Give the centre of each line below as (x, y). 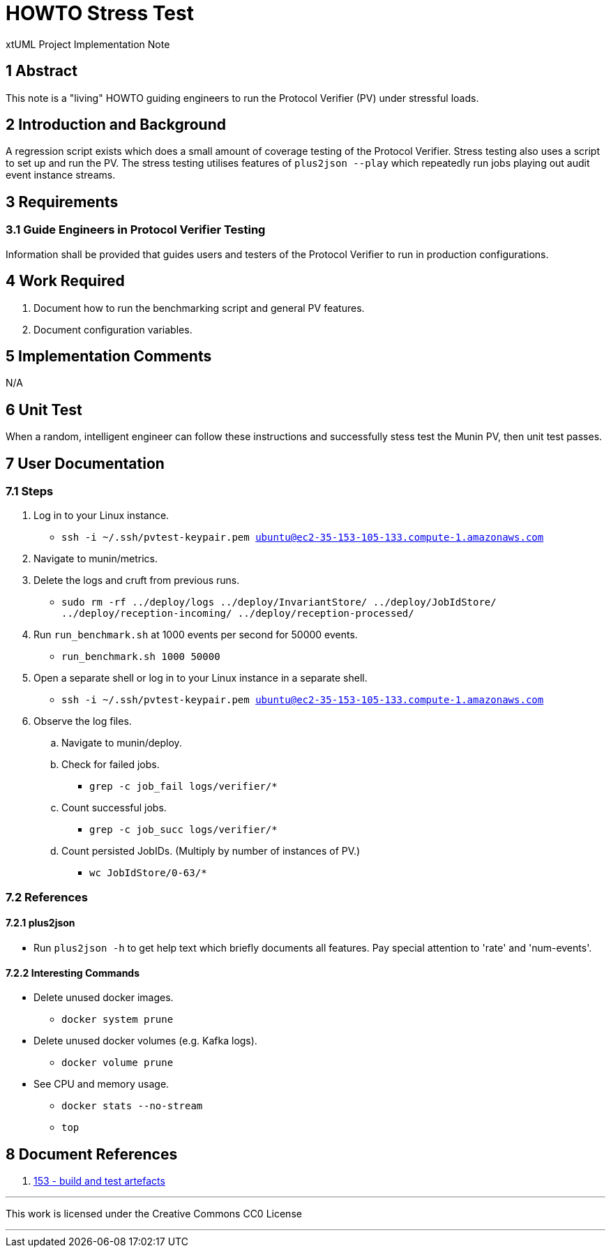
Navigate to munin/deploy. (122, 743)
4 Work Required (65, 281)
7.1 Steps (30, 492)
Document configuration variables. (113, 329)
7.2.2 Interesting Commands (73, 973)
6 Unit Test (44, 410)
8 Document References (92, 1154)
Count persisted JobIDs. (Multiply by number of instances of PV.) (211, 851)
